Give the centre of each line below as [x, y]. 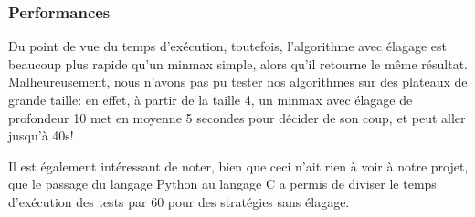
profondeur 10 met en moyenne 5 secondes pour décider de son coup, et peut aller [237, 117]
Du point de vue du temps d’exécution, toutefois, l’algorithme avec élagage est [227, 46]
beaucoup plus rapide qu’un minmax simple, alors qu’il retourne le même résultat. [238, 63]
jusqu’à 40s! [41, 135]
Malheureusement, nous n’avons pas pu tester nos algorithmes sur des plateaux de [238, 82]
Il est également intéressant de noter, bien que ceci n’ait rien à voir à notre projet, [238, 165]
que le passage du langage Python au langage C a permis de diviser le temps [222, 184]
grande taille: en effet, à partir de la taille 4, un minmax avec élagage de [211, 99]
